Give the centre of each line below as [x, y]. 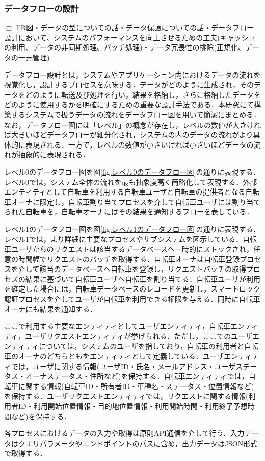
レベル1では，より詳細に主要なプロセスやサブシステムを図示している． [123, 239]
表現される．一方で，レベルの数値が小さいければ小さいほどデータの [139, 144]
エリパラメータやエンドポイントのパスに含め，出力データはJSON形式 [141, 443]
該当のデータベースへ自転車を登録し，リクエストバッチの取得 [143, 269]
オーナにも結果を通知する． [50, 309]
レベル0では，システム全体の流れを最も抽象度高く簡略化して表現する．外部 [131, 181]
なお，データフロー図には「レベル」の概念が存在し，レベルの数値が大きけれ [132, 124]
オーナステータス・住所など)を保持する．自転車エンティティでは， [137, 376]
